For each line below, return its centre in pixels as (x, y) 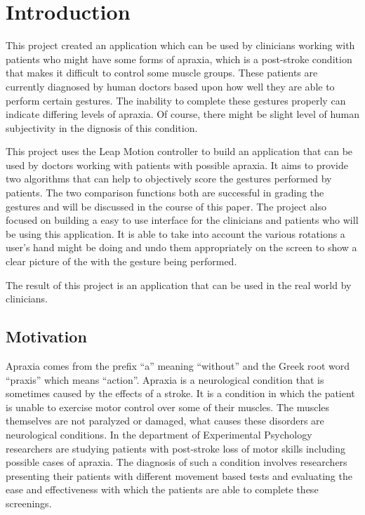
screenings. (29, 503)
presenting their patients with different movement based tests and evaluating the (179, 475)
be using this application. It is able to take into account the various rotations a (175, 233)
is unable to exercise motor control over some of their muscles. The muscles (168, 407)
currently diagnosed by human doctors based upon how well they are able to (170, 86)
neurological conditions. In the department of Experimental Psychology (159, 434)
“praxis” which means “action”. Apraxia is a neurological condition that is (165, 379)
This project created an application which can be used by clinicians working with (180, 45)
